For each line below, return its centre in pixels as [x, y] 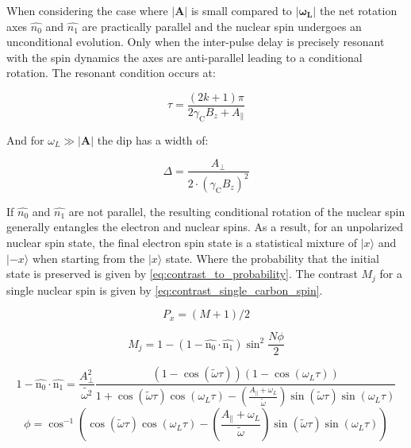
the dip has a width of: [153, 139]
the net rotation [358, 10]
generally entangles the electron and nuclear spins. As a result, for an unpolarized [205, 227]
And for [25, 139]
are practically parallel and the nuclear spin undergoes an [222, 26]
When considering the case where [87, 10]
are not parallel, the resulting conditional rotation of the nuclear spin [237, 211]
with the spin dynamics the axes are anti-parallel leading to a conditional [184, 57]
